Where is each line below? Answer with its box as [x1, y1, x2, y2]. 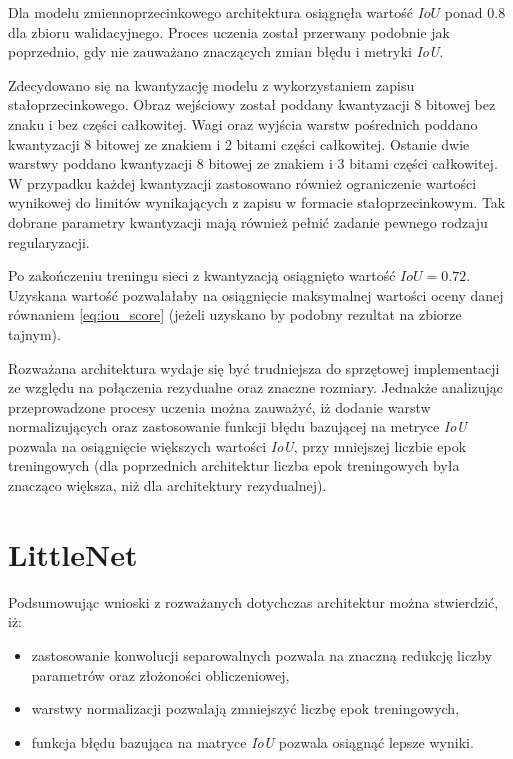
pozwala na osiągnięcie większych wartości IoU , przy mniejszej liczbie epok [8, 435, 467, 456]
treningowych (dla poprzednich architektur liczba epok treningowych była [8, 455, 460, 476]
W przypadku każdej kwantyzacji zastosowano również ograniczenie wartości [8, 172, 477, 193]
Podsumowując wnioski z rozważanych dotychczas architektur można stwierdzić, [8, 591, 499, 612]
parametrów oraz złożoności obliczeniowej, [31, 664, 290, 685]
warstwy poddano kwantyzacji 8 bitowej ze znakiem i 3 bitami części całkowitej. [8, 153, 498, 174]
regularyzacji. [8, 231, 90, 252]
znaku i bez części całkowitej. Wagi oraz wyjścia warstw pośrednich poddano [8, 113, 478, 134]
